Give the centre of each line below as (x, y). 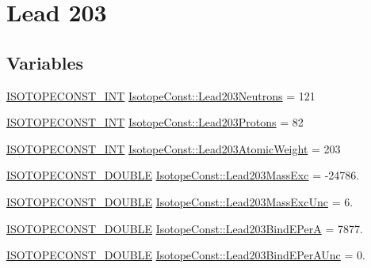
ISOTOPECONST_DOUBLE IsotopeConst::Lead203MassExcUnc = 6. (180, 201)
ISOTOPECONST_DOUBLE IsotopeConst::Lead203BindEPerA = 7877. (185, 228)
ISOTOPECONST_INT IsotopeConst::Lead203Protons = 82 (155, 122)
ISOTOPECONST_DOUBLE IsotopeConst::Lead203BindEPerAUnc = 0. (186, 255)
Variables (45, 62)
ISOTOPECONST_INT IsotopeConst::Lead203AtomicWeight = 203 (174, 148)
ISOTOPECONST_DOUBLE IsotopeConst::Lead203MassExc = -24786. (183, 175)
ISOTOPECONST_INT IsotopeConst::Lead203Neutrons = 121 (161, 95)
